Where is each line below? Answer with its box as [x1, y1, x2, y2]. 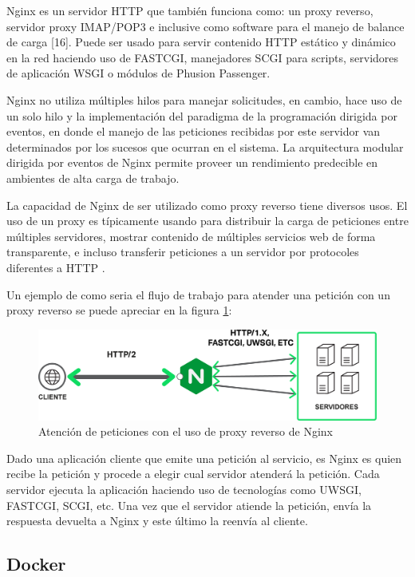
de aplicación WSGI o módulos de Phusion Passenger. [6, 65, 271, 81]
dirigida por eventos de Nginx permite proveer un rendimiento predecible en [6, 154, 378, 171]
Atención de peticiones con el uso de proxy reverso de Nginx [38, 423, 333, 440]
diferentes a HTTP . [6, 259, 105, 275]
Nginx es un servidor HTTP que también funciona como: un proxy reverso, [6, 2, 373, 18]
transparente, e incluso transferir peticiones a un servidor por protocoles [6, 243, 359, 260]
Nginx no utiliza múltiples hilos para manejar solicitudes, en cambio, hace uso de [6, 91, 402, 108]
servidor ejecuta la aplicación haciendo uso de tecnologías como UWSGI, [6, 480, 362, 497]
